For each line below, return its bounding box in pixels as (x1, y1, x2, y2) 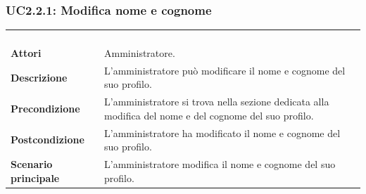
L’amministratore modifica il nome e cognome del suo (103, 157, 336, 172)
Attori (11, 45, 42, 60)
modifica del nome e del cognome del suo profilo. (103, 108, 314, 122)
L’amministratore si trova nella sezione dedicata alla (103, 94, 329, 109)
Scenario (11, 157, 53, 172)
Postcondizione (11, 132, 84, 147)
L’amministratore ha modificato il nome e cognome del (103, 125, 341, 140)
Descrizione (11, 70, 68, 84)
